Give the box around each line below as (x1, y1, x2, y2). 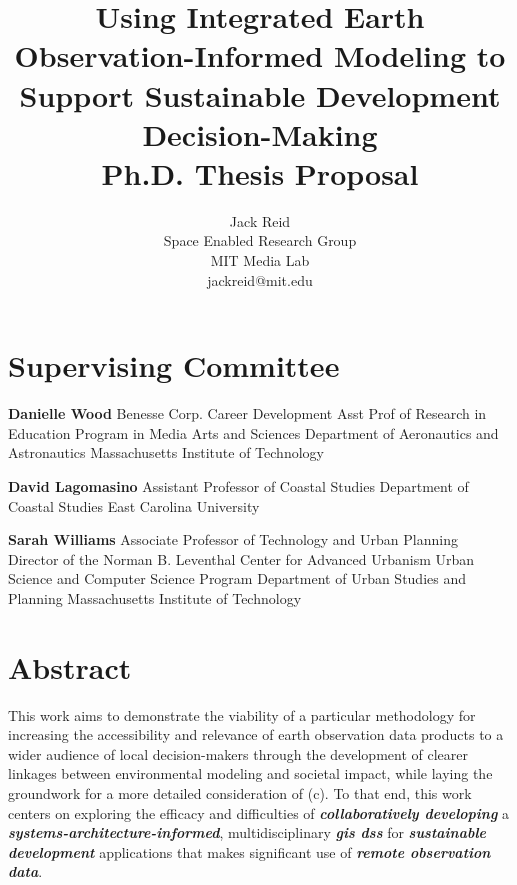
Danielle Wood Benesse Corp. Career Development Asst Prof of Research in (8, 403, 487, 424)
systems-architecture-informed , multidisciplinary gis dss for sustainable (8, 822, 486, 843)
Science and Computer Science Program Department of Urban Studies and (8, 568, 467, 589)
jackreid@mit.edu (207, 269, 313, 290)
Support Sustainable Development (19, 74, 501, 115)
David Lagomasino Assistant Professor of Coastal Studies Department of (8, 475, 469, 496)
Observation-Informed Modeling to (14, 35, 506, 76)
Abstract (8, 646, 132, 687)
